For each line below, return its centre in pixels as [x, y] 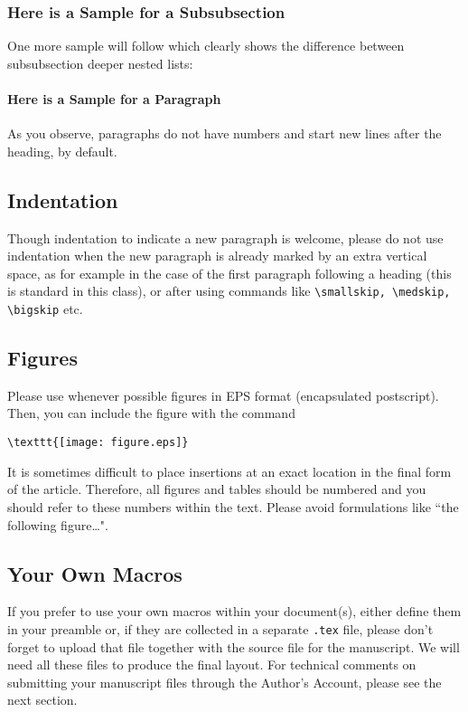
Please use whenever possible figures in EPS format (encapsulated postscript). [223, 395]
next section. [42, 700]
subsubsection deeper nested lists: [100, 63]
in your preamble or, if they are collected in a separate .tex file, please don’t [220, 628]
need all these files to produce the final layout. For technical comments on [212, 665]
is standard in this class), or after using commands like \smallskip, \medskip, [229, 291]
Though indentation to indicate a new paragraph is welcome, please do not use [225, 237]
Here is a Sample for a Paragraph [114, 99]
